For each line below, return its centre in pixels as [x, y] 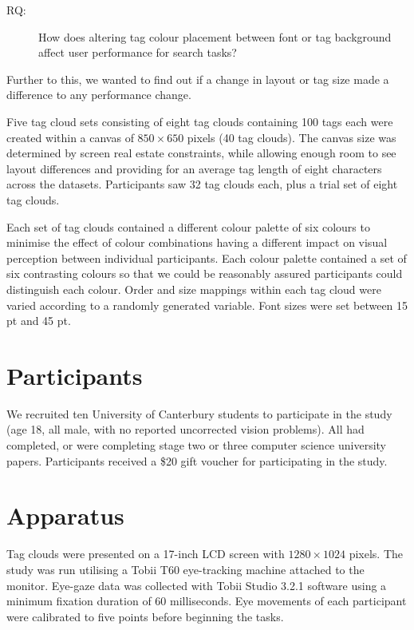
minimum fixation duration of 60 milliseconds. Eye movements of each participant [207, 601]
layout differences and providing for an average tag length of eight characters [194, 168]
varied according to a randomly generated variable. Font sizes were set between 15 [207, 305]
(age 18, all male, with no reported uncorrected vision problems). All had [185, 429]
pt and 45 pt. [39, 321]
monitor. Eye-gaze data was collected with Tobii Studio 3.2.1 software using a [197, 585]
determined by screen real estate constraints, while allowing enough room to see [201, 153]
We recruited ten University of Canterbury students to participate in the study [199, 413]
